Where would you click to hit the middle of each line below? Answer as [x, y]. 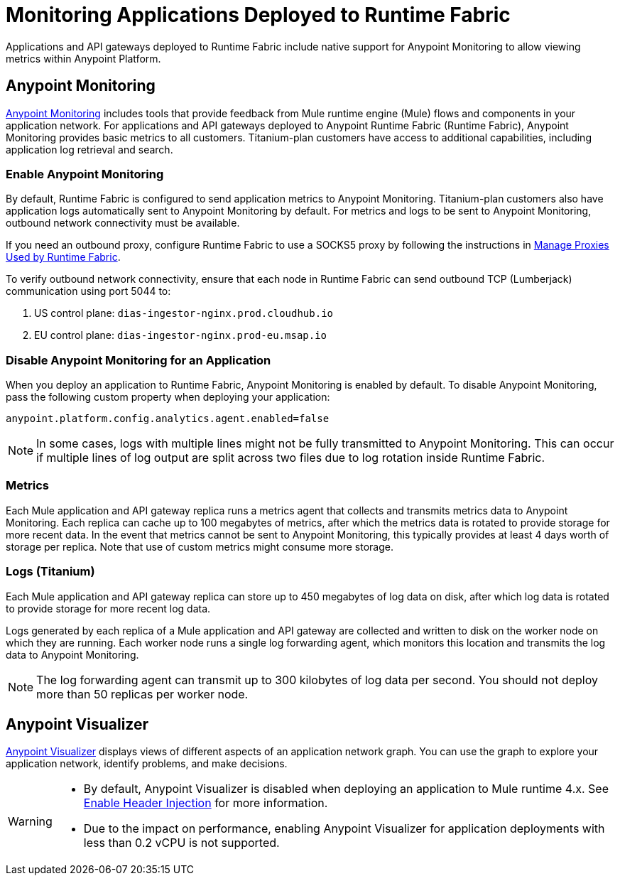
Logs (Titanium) [50, 572]
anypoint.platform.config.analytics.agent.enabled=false [168, 419]
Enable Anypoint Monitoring [85, 174]
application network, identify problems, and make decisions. [147, 764]
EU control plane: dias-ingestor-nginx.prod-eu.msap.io [181, 335]
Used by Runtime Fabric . [63, 257]
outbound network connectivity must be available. [123, 223]
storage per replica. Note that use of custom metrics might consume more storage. [200, 546]
